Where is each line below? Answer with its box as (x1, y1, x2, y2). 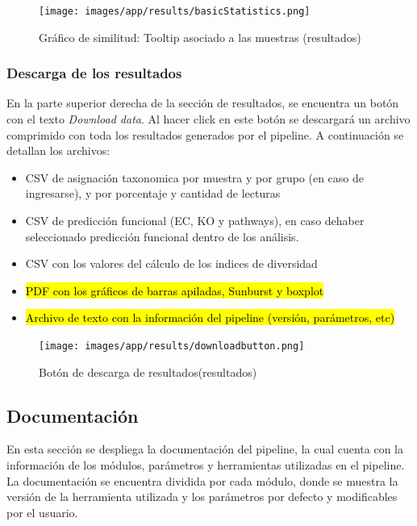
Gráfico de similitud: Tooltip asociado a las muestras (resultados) (39, 28, 361, 45)
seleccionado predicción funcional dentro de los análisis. (25, 228, 299, 244)
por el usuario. (6, 503, 78, 520)
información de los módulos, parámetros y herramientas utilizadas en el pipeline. (6, 457, 405, 474)
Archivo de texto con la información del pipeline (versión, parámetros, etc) (25, 309, 395, 326)
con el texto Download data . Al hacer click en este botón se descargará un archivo (6, 111, 411, 127)
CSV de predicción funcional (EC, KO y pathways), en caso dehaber (25, 212, 365, 229)
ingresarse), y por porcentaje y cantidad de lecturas (25, 185, 281, 202)
